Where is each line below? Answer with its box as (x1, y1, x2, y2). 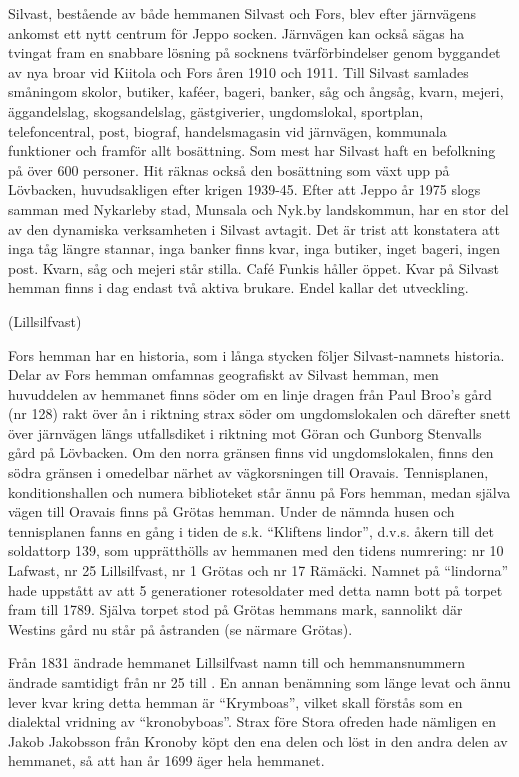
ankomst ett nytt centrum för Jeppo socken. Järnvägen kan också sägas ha (8, 22, 465, 43)
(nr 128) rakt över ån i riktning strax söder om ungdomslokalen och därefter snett (8, 403, 511, 424)
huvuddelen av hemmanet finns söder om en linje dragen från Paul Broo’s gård (8, 383, 492, 404)
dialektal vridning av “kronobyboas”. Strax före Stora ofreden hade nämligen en (8, 711, 497, 732)
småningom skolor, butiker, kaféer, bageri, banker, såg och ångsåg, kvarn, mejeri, (8, 81, 504, 102)
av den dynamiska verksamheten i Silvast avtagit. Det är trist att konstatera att (8, 218, 500, 239)
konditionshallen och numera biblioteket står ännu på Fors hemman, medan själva (8, 481, 511, 502)
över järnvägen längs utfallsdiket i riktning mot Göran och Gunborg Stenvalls (8, 422, 482, 443)
